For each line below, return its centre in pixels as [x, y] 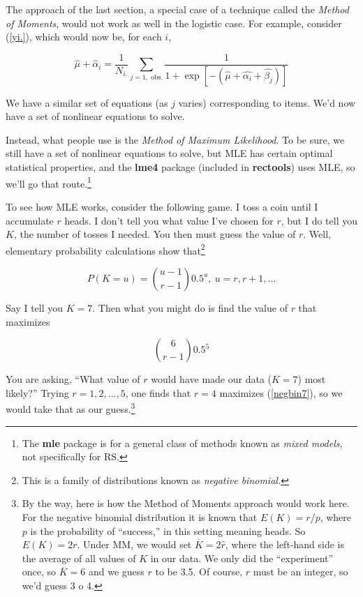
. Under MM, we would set [134, 544]
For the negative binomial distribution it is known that [140, 516]
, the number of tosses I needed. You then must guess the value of [155, 234]
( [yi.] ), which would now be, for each [84, 37]
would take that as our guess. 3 [71, 408]
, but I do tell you [319, 220]
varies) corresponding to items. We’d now [267, 102]
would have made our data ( [211, 379]
